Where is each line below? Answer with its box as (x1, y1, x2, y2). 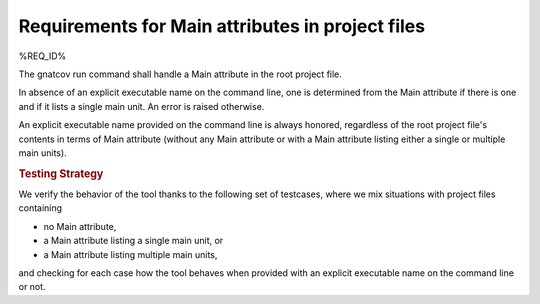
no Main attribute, (43, 220, 117, 232)
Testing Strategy (18, 166, 104, 180)
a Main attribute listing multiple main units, (43, 248, 218, 260)
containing (18, 202, 63, 214)
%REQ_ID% (18, 50, 67, 62)
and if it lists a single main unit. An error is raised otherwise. (18, 100, 265, 112)
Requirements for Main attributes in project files (18, 15, 425, 37)
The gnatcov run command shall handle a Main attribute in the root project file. (18, 68, 342, 80)
